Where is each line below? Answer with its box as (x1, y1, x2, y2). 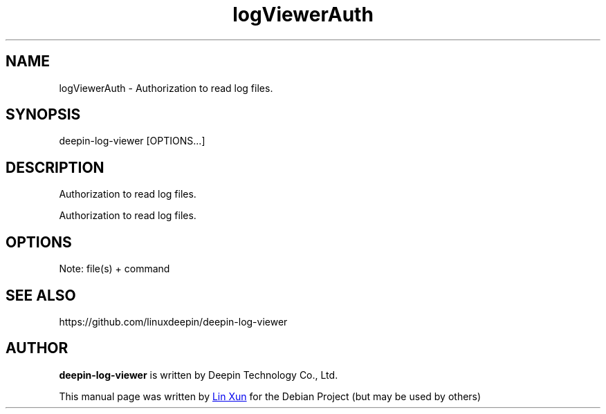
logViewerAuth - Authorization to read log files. (59, 82, 273, 94)
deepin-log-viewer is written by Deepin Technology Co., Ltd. (59, 368, 338, 381)
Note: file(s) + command (59, 263, 170, 275)
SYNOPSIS (6, 106, 81, 124)
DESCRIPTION (6, 158, 104, 176)
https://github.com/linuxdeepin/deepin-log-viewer (59, 315, 288, 328)
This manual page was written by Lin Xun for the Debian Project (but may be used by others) (59, 390, 481, 402)
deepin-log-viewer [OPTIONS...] (59, 135, 205, 147)
